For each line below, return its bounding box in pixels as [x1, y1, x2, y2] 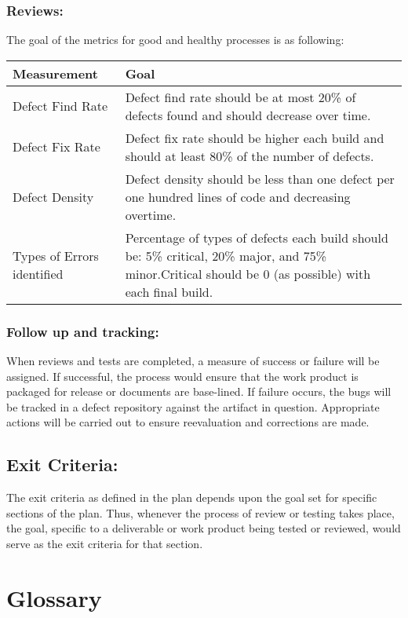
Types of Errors [13, 246, 99, 265]
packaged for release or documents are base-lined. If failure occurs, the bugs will [6, 383, 392, 400]
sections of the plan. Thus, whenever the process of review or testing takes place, [6, 504, 395, 521]
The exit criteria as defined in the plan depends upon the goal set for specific [6, 489, 377, 506]
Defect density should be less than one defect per [125, 169, 395, 188]
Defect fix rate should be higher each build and [125, 128, 384, 147]
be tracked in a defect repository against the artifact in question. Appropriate [6, 398, 380, 415]
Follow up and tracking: [6, 321, 159, 341]
